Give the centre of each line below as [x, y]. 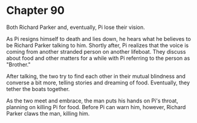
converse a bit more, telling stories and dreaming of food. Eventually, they [98, 83]
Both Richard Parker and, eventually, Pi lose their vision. [76, 27]
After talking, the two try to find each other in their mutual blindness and [96, 76]
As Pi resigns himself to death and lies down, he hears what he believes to [99, 39]
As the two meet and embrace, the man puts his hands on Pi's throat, [92, 101]
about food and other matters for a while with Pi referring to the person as [98, 58]
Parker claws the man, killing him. [48, 113]
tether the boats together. [38, 89]
